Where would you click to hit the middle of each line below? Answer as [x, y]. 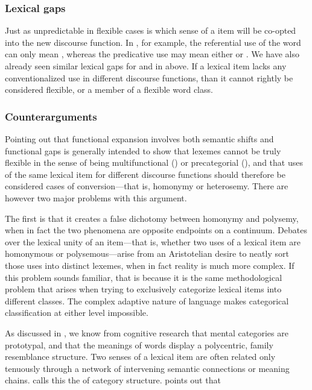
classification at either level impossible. [77, 313]
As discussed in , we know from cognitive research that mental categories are [147, 332]
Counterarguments [51, 116]
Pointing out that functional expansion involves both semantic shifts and [139, 139]
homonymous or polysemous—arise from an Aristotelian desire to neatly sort [147, 253]
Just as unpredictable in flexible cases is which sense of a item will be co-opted [151, 30]
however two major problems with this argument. [96, 197]
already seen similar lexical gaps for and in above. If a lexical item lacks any [146, 66]
